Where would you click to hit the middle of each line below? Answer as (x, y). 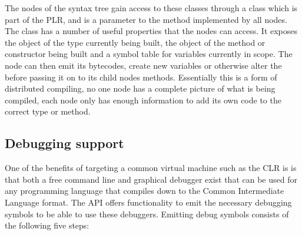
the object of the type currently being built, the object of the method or (135, 42)
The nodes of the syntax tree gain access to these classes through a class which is (151, 8)
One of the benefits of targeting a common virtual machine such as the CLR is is (151, 168)
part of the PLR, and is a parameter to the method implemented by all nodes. (146, 19)
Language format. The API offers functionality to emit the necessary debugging (148, 202)
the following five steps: (47, 225)
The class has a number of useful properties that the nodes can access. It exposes (151, 31)
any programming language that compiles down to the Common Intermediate (145, 191)
